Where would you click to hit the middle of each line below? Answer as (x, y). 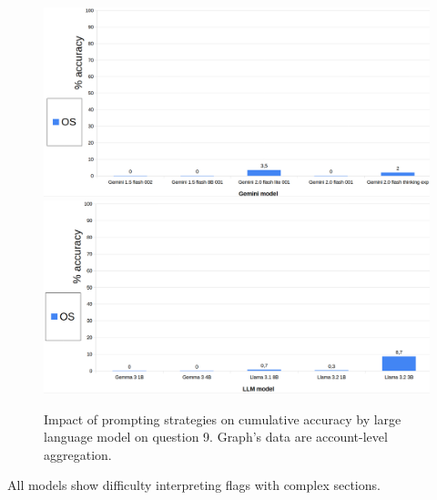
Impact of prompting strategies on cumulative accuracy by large (223, 418)
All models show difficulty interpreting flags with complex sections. (194, 485)
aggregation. (78, 454)
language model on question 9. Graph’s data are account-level (216, 437)
